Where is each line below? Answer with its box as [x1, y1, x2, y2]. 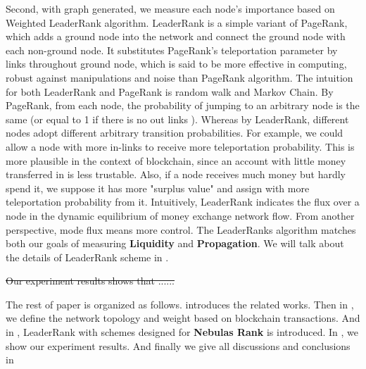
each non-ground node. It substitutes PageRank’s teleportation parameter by [6, 42, 338, 57]
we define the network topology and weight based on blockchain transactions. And [6, 311, 360, 325]
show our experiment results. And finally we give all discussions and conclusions [6, 338, 351, 353]
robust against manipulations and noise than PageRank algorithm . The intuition [6, 70, 353, 85]
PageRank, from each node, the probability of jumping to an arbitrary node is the [6, 98, 360, 113]
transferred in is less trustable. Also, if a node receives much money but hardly [6, 167, 346, 182]
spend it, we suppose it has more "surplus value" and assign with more [6, 180, 310, 195]
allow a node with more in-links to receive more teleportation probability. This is [6, 139, 355, 154]
